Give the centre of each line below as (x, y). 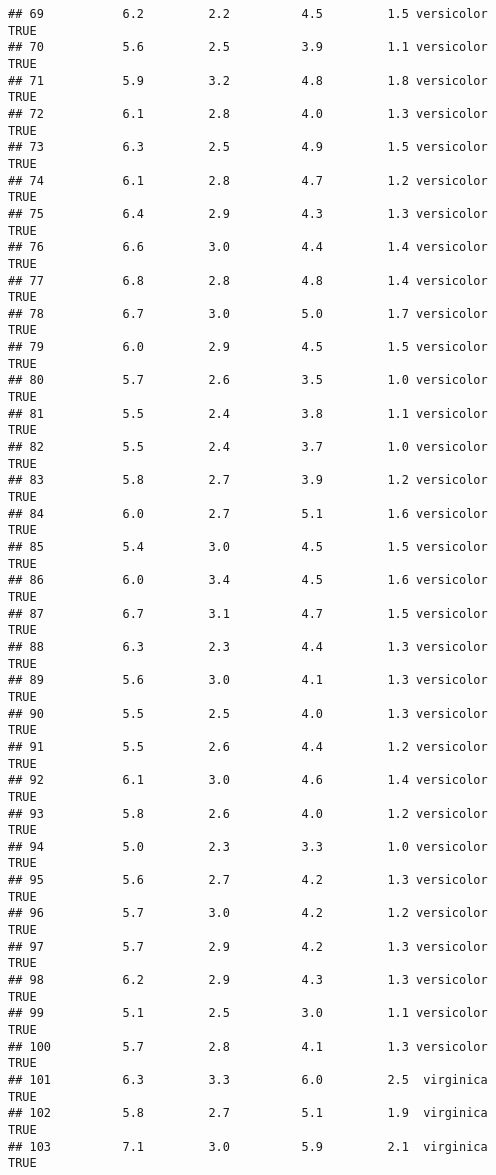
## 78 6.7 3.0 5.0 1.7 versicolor (248, 313)
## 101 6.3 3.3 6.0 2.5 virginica (248, 1080)
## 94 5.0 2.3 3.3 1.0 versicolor (248, 846)
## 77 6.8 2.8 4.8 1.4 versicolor (248, 280)
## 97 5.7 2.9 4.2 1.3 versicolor (248, 946)
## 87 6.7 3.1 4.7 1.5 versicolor (248, 613)
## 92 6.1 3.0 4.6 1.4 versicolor (248, 780)
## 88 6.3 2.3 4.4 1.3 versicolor (248, 646)
